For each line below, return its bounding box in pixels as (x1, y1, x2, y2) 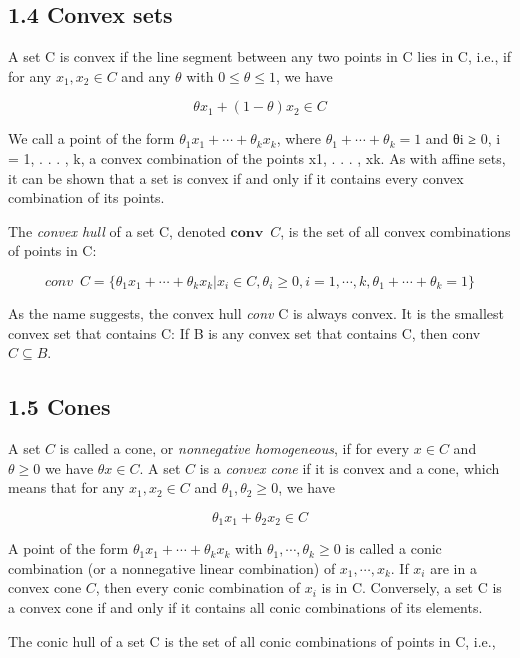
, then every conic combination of (95, 577, 300, 598)
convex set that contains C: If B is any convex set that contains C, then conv (8, 322, 481, 343)
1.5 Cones (8, 391, 111, 422)
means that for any (8, 477, 125, 498)
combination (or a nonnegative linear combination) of (8, 557, 336, 578)
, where (276, 128, 321, 149)
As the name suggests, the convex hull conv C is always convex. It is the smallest (8, 302, 505, 323)
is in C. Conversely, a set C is (321, 577, 502, 598)
